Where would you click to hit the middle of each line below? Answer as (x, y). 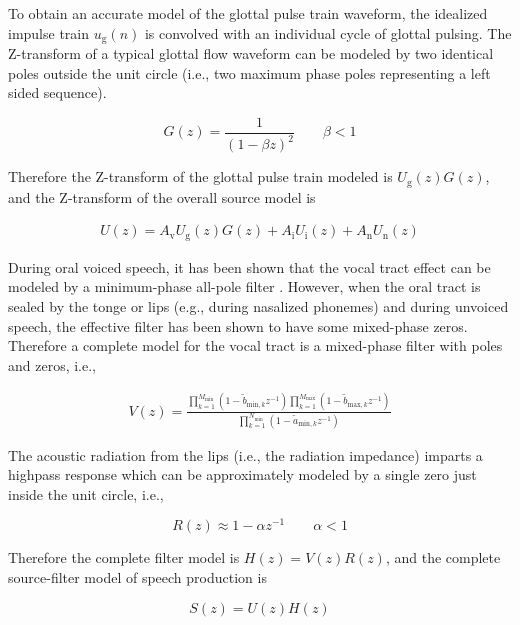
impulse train (49, 32)
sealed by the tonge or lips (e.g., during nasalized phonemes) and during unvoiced (258, 305)
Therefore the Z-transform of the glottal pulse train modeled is (200, 176)
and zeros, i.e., (52, 364)
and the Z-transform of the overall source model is (162, 196)
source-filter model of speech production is (137, 577)
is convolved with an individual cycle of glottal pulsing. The (328, 32)
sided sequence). (57, 92)
